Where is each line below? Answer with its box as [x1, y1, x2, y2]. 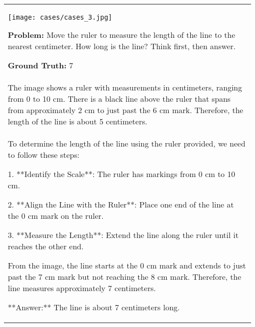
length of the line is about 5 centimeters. [8, 116, 148, 127]
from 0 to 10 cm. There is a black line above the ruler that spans [8, 93, 231, 104]
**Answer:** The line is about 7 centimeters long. [8, 301, 180, 313]
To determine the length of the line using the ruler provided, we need [8, 138, 246, 149]
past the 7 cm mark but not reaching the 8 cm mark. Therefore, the [8, 271, 241, 282]
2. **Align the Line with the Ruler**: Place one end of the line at [8, 199, 234, 210]
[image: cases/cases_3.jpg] [8, 13, 112, 21]
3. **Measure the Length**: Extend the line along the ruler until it [8, 229, 239, 240]
